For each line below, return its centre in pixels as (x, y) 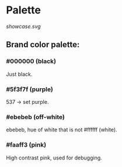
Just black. (19, 74)
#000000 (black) (31, 61)
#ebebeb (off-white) (36, 117)
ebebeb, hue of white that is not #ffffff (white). (62, 130)
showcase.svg (23, 26)
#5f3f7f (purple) (30, 89)
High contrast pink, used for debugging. (54, 158)
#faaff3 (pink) (26, 145)
